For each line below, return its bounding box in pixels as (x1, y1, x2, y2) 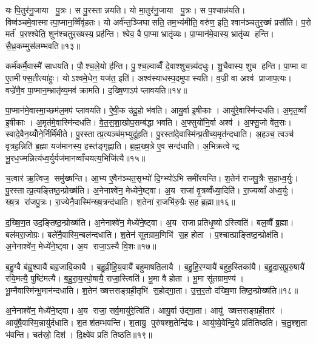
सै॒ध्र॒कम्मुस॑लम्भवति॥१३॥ (5, 39, 80, 52)
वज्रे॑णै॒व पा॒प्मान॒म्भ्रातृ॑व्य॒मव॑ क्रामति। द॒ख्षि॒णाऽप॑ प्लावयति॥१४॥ (5, 83, 187, 96)
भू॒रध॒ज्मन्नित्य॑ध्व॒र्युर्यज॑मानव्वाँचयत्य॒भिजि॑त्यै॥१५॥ (5, 151, 146, 164)
